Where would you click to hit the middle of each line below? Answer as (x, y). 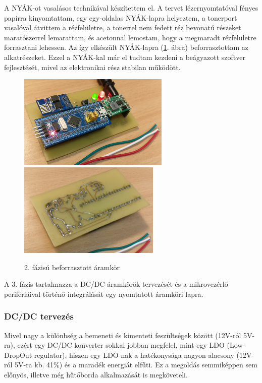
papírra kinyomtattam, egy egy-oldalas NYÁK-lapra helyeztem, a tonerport (121, 17)
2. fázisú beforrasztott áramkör (72, 267)
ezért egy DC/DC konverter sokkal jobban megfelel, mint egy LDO (121, 345)
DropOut (18, 355)
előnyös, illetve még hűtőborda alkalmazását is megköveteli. (96, 374)
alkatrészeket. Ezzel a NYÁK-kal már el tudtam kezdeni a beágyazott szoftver (125, 57)
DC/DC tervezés (39, 316)
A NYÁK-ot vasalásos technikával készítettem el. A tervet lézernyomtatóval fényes (131, 8)
